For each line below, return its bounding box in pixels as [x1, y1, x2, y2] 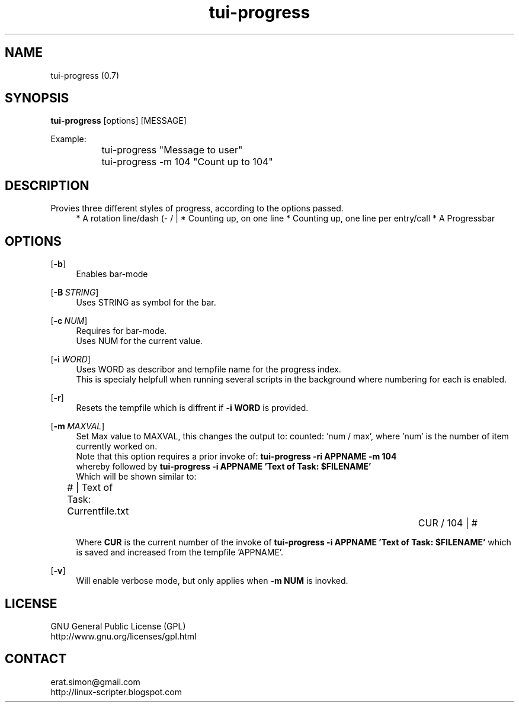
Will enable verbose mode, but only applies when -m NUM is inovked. [76, 576, 348, 586]
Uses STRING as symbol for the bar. [76, 297, 216, 308]
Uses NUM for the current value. [76, 336, 203, 346]
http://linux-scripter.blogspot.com [50, 686, 182, 697]
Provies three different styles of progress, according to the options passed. [50, 203, 344, 214]
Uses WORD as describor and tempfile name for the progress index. [76, 364, 341, 375]
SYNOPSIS [5, 91, 69, 106]
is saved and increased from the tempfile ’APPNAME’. [76, 547, 284, 558]
